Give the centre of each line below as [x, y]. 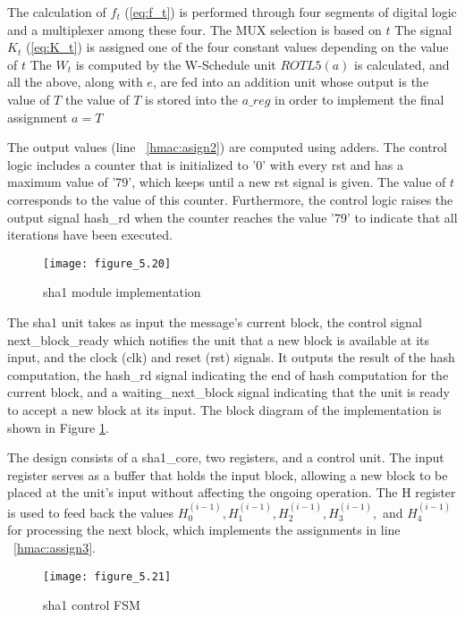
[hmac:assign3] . [55, 547]
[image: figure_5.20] [107, 263]
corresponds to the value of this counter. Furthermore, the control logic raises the [230, 199]
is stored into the [192, 99]
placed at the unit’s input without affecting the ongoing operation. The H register [232, 492]
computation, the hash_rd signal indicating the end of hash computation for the [228, 374]
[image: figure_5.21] [107, 576]
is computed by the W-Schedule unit [176, 64]
